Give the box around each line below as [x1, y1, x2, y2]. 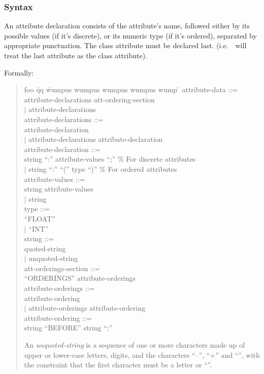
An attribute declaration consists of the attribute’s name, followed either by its [4, 20, 250, 31]
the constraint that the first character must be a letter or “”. [24, 359, 212, 370]
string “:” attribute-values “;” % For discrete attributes [24, 154, 195, 164]
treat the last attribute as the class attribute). [4, 50, 147, 60]
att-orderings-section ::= [24, 263, 100, 273]
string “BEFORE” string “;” [24, 322, 113, 333]
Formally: [4, 67, 34, 78]
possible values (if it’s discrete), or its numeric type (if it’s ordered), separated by [4, 30, 257, 41]
